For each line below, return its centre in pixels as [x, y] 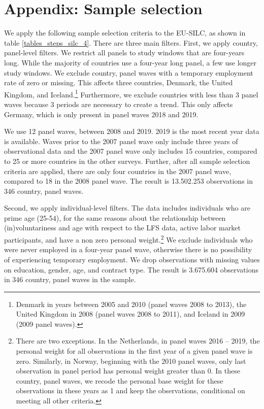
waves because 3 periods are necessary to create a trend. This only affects [119, 104]
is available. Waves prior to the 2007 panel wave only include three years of [121, 141]
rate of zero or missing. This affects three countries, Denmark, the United [119, 82]
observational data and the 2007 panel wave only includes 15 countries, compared [131, 151]
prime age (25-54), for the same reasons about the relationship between [115, 217]
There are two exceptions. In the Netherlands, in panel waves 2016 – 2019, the [138, 341]
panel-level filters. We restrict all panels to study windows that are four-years [124, 53]
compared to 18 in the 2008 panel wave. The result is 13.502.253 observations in [128, 181]
